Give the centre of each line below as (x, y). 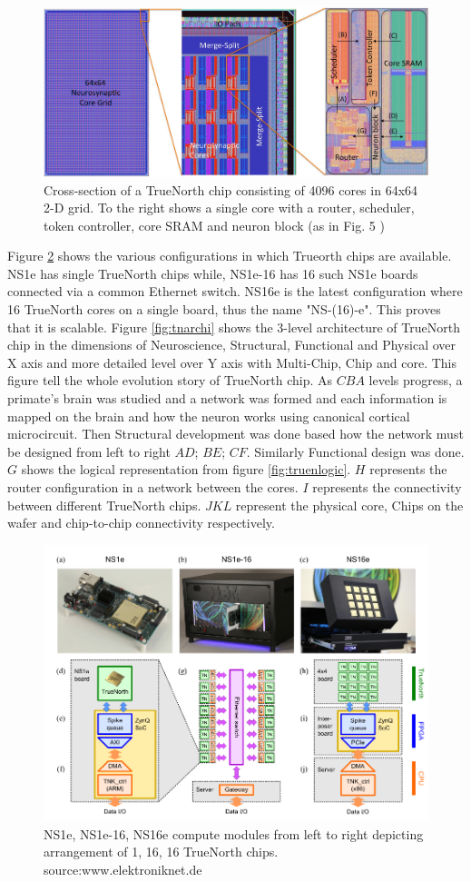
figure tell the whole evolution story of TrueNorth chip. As (170, 380)
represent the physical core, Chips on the (349, 505)
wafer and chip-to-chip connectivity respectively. (141, 523)
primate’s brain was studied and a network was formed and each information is (227, 398)
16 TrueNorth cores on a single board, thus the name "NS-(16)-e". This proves (224, 309)
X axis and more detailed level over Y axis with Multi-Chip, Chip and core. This (232, 362)
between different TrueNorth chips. (104, 505)
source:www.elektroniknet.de (123, 869)
